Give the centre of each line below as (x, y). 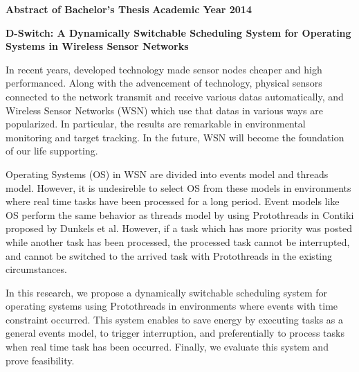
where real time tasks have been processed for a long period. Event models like (173, 201)
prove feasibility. (40, 360)
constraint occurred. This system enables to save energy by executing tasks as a (175, 319)
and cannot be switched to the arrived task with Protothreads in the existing (169, 255)
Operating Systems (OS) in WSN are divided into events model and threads (167, 174)
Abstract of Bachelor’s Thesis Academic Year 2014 (129, 9)
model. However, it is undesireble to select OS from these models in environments (178, 187)
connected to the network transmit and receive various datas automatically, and (175, 96)
